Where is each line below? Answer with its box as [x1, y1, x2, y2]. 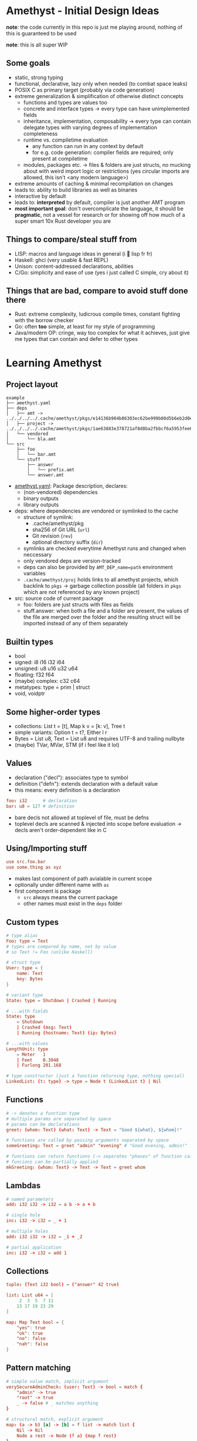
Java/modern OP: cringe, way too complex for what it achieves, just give [14, 329, 191, 336]
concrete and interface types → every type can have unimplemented [23, 105, 189, 112]
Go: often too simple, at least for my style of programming [14, 323, 155, 330]
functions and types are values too [23, 99, 107, 106]
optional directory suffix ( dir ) [32, 539, 103, 546]
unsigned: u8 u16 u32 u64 [14, 665, 78, 672]
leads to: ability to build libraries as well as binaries [14, 186, 138, 193]
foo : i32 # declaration [6, 797, 77, 803]
